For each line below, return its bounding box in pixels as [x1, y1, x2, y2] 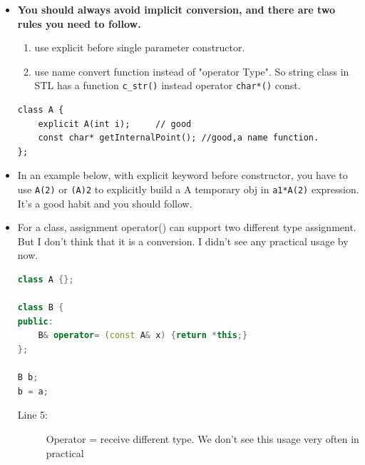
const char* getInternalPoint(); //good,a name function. [38, 133, 319, 143]
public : [17, 316, 53, 327]
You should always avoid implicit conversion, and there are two [17, 2, 336, 16]
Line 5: [17, 407, 48, 422]
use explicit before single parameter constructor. [34, 40, 245, 55]
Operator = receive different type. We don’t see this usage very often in [46, 431, 359, 446]
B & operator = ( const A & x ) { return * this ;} [38, 330, 248, 341]
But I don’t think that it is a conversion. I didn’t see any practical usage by [17, 233, 349, 248]
